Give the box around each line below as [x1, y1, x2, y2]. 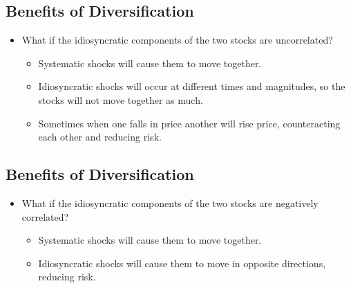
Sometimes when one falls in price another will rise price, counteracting [38, 116, 341, 130]
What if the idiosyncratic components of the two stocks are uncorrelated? [21, 33, 333, 47]
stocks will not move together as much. [38, 92, 203, 107]
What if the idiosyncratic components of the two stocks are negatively [21, 195, 319, 210]
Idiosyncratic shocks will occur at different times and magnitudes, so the [38, 79, 345, 93]
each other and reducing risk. [38, 129, 162, 144]
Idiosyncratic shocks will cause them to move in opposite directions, [38, 255, 326, 270]
